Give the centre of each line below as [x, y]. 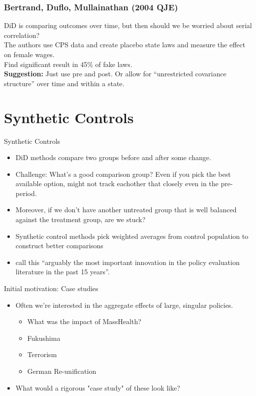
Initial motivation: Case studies [51, 288]
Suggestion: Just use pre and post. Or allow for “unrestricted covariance [115, 74]
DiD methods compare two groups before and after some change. [113, 157]
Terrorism [42, 354]
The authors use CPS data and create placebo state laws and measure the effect [125, 45]
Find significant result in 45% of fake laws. [68, 64]
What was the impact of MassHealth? [84, 321]
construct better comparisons [59, 246]
